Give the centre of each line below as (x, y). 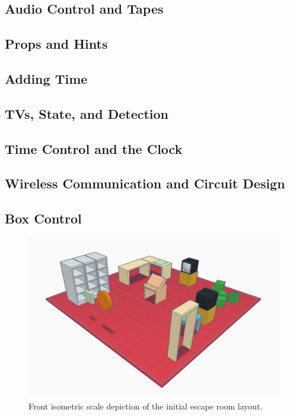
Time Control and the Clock (94, 148)
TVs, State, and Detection (87, 113)
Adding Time (46, 78)
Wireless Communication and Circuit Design (145, 183)
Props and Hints (56, 44)
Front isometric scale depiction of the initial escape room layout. (146, 406)
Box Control (43, 218)
